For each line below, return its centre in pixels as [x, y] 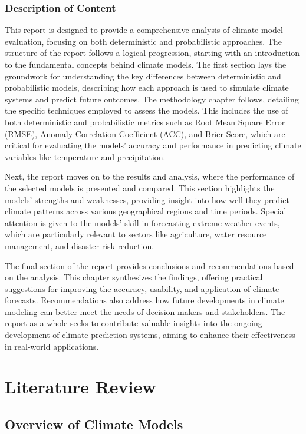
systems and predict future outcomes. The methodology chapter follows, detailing [152, 99]
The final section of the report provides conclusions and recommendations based [149, 265]
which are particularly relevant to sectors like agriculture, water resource [136, 234]
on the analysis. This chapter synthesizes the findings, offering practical [134, 277]
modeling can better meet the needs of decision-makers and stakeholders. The [145, 311]
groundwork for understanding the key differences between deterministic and [143, 76]
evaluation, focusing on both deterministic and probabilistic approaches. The [143, 41]
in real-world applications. [52, 346]
